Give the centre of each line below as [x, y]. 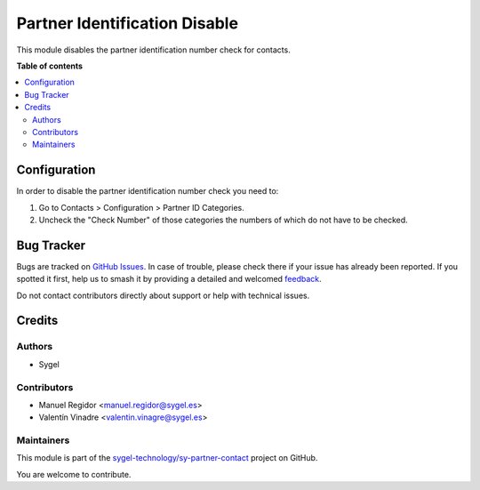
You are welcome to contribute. [74, 474]
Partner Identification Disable [128, 23]
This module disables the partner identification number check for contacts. [153, 50]
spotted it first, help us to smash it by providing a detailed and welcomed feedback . [169, 279]
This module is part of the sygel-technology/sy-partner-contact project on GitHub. [167, 458]
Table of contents [50, 66]
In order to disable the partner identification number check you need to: [148, 191]
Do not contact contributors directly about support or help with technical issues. [163, 295]
